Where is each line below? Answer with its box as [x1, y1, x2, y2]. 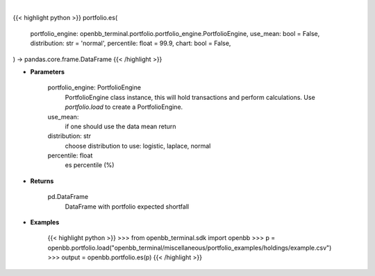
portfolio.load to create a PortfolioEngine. [65, 103, 183, 111]
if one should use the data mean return [65, 122, 176, 130]
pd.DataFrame [47, 193, 89, 201]
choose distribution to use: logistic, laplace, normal [65, 141, 211, 150]
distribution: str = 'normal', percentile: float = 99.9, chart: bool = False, [30, 39, 231, 48]
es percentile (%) [65, 161, 115, 169]
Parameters [30, 67, 65, 76]
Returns [30, 177, 54, 185]
